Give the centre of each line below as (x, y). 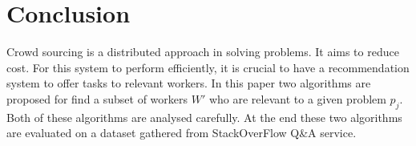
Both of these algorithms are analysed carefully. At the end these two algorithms (204, 117)
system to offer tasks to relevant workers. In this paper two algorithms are (189, 83)
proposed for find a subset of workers (97, 98)
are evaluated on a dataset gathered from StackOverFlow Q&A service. (182, 133)
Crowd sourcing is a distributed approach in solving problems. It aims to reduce (203, 52)
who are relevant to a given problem (297, 98)
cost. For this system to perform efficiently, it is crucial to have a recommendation (208, 67)
